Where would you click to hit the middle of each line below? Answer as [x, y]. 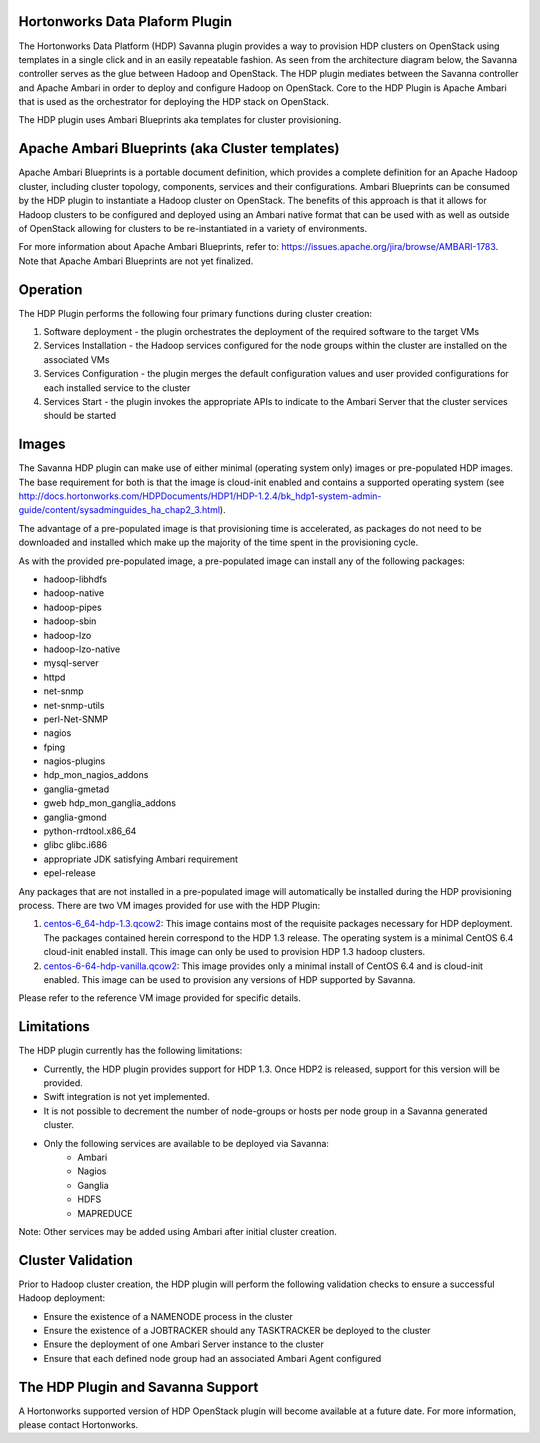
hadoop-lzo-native [82, 649]
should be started [80, 416]
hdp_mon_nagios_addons [96, 775]
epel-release [70, 873]
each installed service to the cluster [117, 387]
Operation [50, 289]
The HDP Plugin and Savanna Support [138, 1386]
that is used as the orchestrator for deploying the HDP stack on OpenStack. [174, 102]
